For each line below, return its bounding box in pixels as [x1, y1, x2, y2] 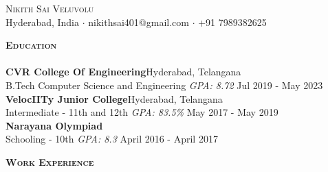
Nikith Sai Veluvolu [6, 1, 94, 15]
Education [6, 38, 57, 52]
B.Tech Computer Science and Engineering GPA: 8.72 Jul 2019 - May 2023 [6, 77, 323, 92]
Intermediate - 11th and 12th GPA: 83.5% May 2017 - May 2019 [6, 105, 278, 119]
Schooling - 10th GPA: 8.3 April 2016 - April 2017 [6, 132, 218, 146]
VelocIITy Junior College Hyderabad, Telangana [6, 91, 223, 106]
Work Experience [6, 154, 94, 169]
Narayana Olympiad [6, 118, 103, 132]
